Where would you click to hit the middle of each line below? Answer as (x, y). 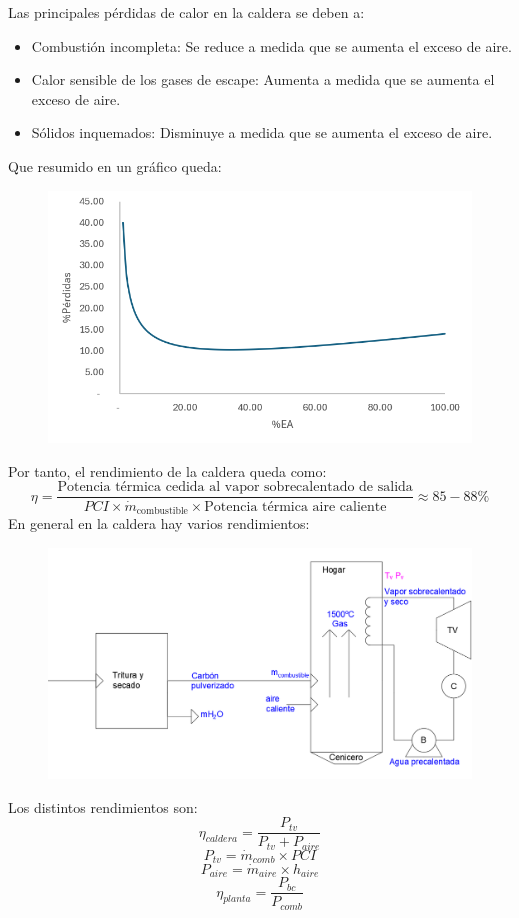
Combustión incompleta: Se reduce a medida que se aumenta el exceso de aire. (271, 45)
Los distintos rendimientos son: (103, 806)
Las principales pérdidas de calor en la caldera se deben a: (186, 12)
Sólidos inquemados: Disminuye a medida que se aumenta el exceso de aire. (262, 132)
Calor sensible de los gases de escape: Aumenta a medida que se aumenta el (263, 79)
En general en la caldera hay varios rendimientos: (159, 522)
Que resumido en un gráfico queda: (115, 165)
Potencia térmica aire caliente (295, 506)
